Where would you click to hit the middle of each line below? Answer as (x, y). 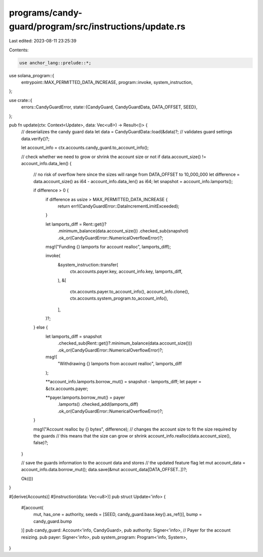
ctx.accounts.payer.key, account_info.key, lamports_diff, (126, 271)
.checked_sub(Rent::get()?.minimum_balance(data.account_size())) (125, 343)
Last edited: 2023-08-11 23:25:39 (43, 41)
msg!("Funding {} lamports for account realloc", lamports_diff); (108, 247)
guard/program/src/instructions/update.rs (97, 26)
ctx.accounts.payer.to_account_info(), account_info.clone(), (130, 291)
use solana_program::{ (32, 75)
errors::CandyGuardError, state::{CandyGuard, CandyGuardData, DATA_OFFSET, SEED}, (109, 107)
